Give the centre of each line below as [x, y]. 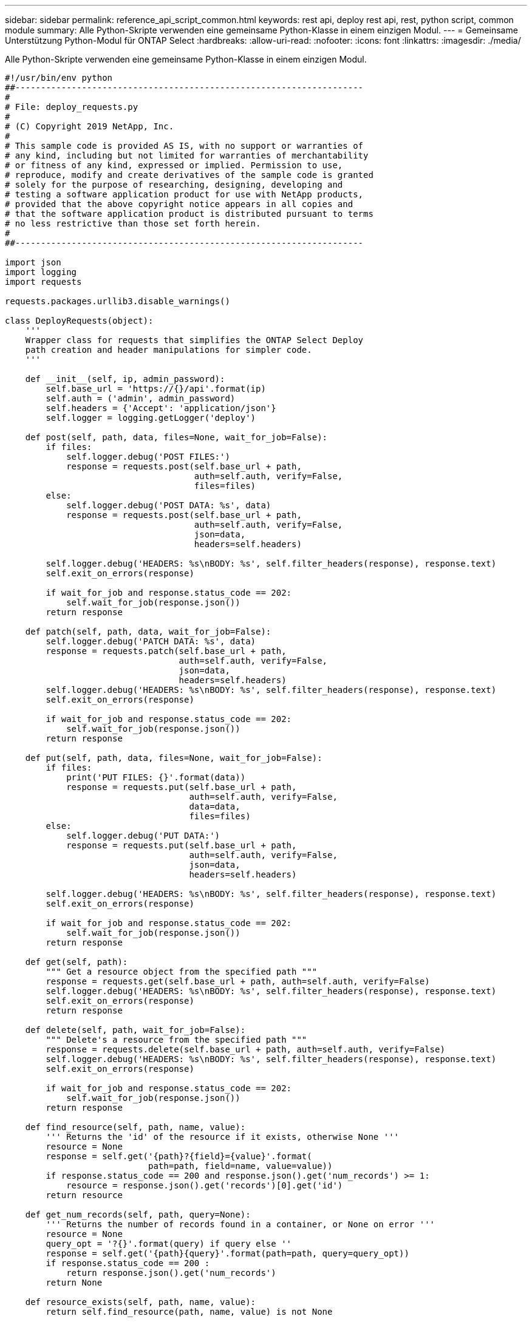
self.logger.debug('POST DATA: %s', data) [169, 505]
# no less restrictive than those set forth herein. [133, 223]
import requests [43, 282]
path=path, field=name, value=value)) [240, 1166]
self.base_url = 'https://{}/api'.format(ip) [156, 389]
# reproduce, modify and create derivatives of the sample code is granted [189, 175]
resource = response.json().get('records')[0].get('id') [205, 1185]
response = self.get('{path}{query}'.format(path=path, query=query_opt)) [227, 1253]
